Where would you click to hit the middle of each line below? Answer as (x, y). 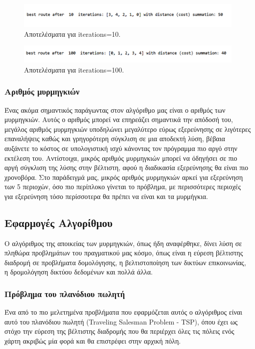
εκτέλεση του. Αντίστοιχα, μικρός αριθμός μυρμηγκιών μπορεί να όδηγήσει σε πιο (121, 158)
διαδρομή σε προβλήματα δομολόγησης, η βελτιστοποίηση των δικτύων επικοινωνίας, (125, 262)
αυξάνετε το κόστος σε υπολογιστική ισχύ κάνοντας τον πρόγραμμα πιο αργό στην (121, 148)
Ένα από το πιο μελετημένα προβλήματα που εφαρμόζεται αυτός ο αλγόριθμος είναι (123, 312)
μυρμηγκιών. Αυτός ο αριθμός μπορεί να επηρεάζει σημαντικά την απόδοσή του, (119, 119)
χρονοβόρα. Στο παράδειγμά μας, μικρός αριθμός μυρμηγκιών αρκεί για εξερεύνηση (124, 177)
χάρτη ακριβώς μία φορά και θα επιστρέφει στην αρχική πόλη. (93, 341)
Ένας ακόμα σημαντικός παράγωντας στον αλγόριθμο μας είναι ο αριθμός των (115, 110)
